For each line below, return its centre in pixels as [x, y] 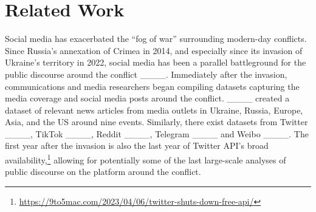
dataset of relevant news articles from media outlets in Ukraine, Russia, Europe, [154, 110]
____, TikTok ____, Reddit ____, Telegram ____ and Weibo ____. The [157, 133]
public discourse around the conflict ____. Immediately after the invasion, [146, 74]
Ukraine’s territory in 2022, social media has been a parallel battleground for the [156, 62]
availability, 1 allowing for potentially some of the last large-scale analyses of [146, 159]
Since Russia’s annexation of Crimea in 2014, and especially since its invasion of [154, 50]
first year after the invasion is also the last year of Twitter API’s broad [137, 145]
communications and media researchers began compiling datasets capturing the [152, 86]
